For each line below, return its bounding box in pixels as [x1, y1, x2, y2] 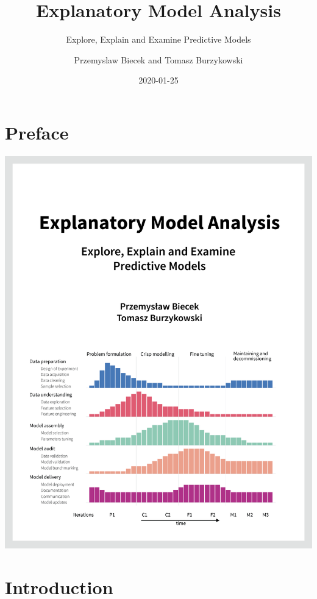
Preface [5, 119, 69, 144]
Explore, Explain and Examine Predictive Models [66, 33, 251, 46]
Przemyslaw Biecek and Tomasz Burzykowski [74, 53, 243, 66]
